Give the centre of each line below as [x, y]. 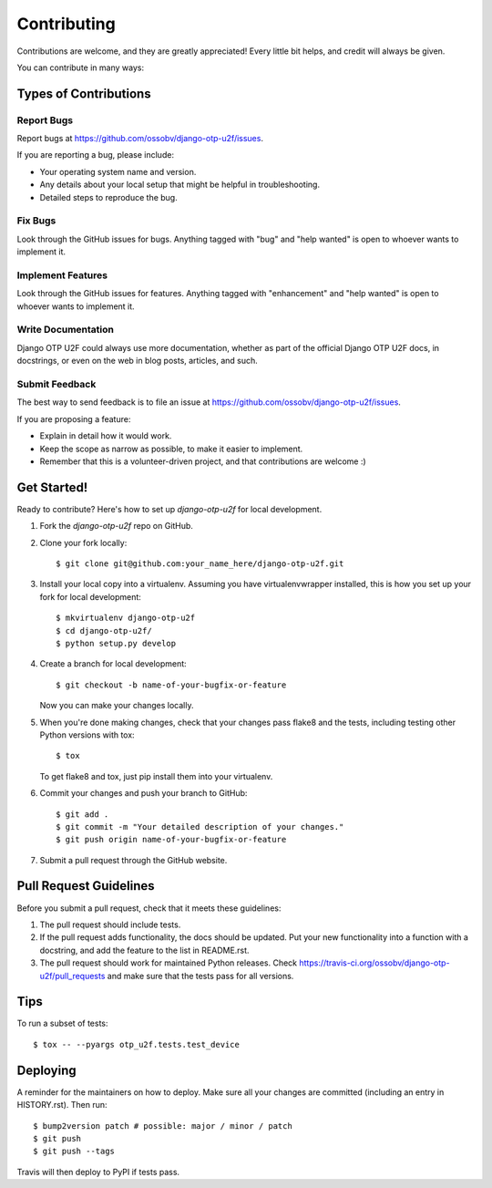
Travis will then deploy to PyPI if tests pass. [98, 1172]
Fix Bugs [36, 221]
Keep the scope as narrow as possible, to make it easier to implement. [171, 449]
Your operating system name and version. [118, 171]
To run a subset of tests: [62, 1023]
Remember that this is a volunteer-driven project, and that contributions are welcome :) [203, 461]
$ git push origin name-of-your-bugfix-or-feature [171, 840]
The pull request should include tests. [110, 925]
